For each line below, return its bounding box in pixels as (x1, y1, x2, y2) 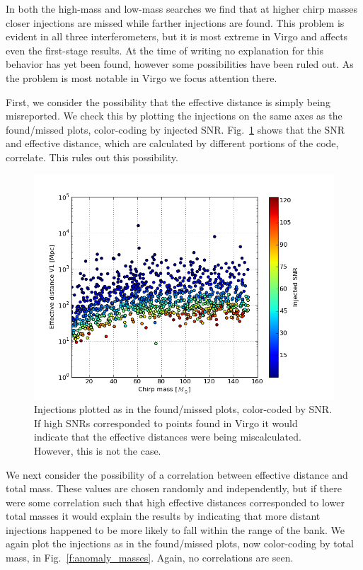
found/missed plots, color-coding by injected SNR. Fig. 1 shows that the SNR (6, 122, 345, 136)
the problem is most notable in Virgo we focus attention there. (6, 70, 277, 85)
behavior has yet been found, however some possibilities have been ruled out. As (6, 57, 354, 71)
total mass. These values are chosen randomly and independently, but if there (6, 481, 342, 496)
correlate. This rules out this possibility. (6, 149, 178, 164)
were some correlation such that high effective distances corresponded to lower (6, 494, 345, 509)
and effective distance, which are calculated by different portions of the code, (6, 136, 339, 151)
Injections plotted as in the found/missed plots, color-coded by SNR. (34, 402, 333, 417)
